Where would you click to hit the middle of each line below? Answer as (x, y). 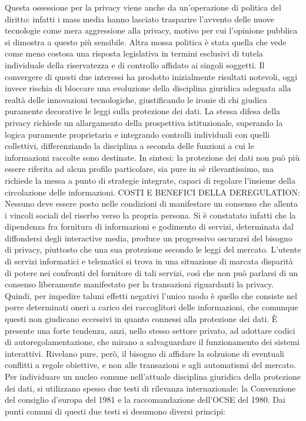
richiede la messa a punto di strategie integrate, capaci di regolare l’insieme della (150, 180)
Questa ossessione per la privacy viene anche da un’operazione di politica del (143, 7)
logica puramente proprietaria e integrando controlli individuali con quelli (137, 134)
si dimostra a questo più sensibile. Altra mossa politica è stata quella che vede (146, 42)
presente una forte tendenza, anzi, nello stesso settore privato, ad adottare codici (150, 330)
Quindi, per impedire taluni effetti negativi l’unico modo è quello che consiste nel (151, 295)
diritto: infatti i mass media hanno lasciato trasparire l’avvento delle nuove (139, 19)
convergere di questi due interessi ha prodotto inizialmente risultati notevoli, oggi (151, 76)
